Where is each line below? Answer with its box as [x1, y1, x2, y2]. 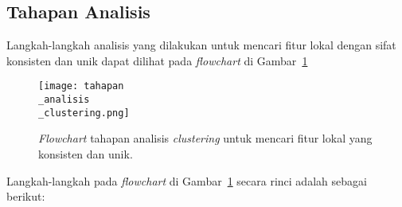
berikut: [6, 188, 45, 205]
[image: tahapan [38, 80, 124, 92]
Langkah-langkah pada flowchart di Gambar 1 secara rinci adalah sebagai [6, 172, 367, 189]
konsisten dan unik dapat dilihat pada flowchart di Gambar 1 [6, 52, 308, 68]
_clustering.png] [38, 107, 130, 119]
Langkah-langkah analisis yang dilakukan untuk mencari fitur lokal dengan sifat [6, 37, 396, 53]
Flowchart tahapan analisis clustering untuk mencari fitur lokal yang [38, 130, 373, 146]
